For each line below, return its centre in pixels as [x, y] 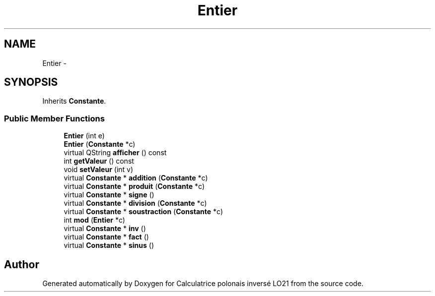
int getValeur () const [99, 161]
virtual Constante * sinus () [109, 245]
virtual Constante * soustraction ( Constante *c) [143, 212]
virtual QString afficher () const [115, 153]
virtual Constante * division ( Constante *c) [135, 203]
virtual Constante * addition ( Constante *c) [136, 178]
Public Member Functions [54, 118]
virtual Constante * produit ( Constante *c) [134, 186]
